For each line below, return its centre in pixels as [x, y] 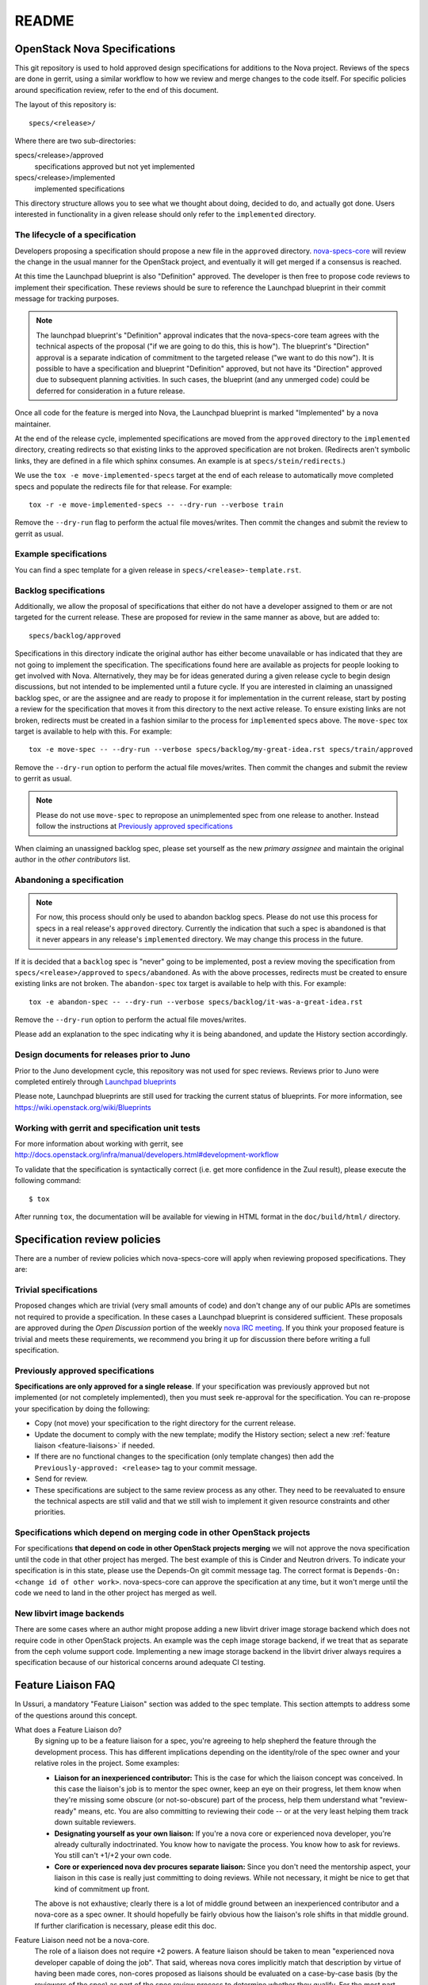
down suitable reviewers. [95, 1822]
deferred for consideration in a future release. [111, 391]
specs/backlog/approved [75, 636]
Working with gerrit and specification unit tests [108, 1127]
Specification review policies [88, 1239]
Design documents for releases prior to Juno [102, 1054]
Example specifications [61, 554]
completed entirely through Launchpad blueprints [96, 1082]
